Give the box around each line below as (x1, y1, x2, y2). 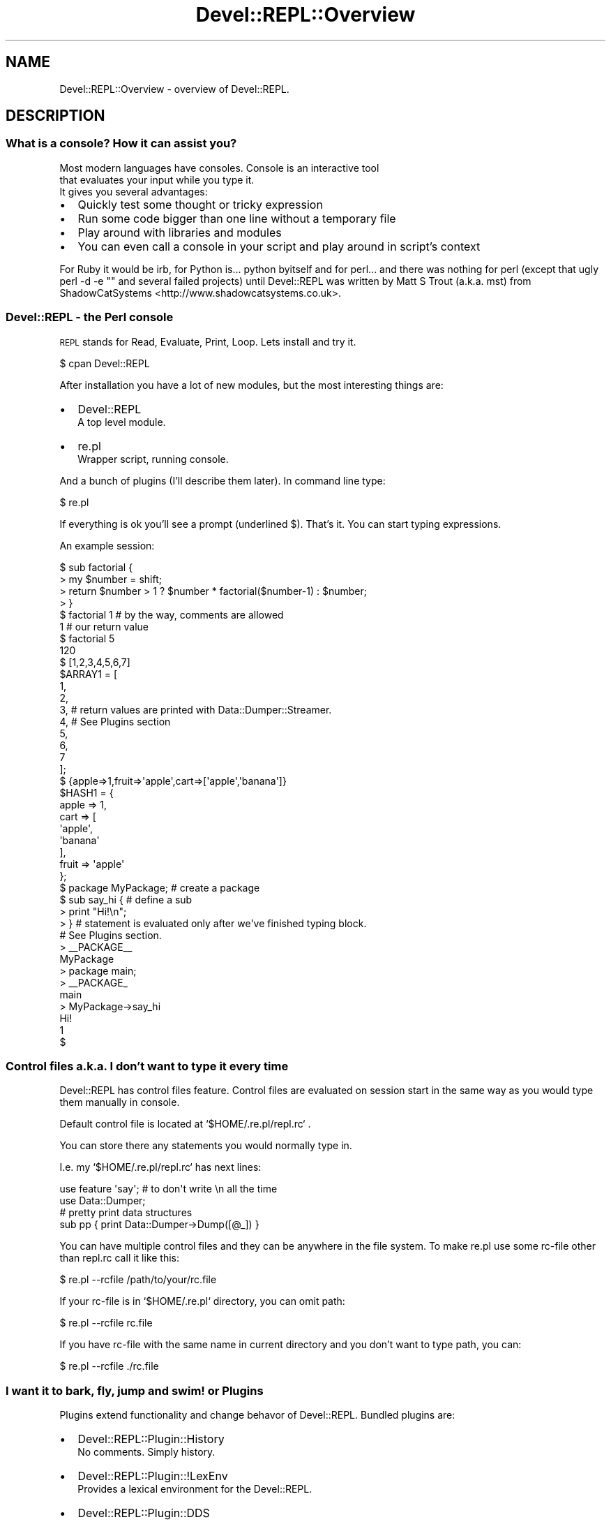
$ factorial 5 (59, 632, 115, 644)
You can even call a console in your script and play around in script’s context (77, 239, 481, 253)
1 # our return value (59, 620, 149, 633)
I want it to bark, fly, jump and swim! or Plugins (6, 1383, 264, 1398)
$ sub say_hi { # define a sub (59, 893, 193, 906)
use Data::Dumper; (59, 1195, 146, 1207)
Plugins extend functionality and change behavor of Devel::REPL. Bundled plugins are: (59, 1409, 455, 1421)
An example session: (59, 539, 155, 552)
